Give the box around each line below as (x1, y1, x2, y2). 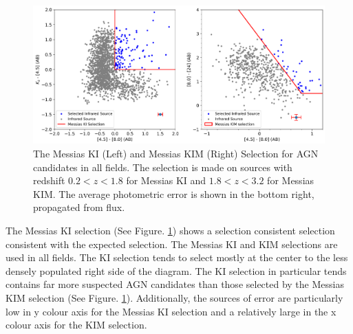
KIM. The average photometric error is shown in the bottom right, (33, 186, 314, 201)
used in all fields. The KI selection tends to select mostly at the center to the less (6, 250, 348, 265)
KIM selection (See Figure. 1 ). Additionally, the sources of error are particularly (6, 290, 343, 304)
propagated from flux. (33, 200, 125, 214)
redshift (33, 173, 65, 188)
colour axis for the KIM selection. (6, 318, 147, 332)
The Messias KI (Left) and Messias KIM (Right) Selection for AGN (33, 146, 319, 161)
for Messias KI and (126, 173, 206, 188)
